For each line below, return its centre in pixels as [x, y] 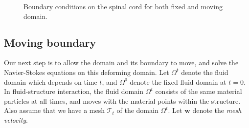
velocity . [16, 119]
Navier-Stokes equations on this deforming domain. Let [87, 72]
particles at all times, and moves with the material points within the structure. [122, 101]
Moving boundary [50, 42]
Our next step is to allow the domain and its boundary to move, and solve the [121, 63]
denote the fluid [205, 72]
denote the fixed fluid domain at [178, 82]
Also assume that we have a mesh [54, 110]
